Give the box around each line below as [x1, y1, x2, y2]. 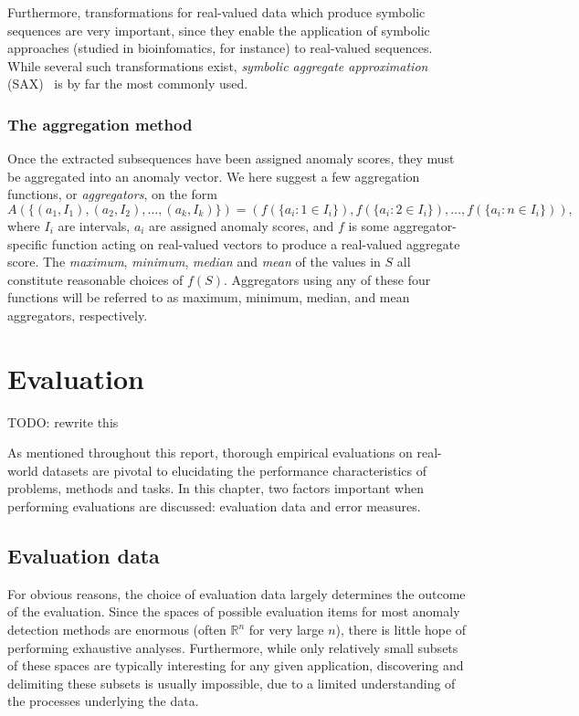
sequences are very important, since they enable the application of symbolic [7, 20, 430, 39]
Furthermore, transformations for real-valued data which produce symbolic [7, 3, 426, 21]
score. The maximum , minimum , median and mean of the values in [7, 252, 381, 271]
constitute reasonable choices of [7, 269, 184, 289]
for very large [248, 620, 324, 639]
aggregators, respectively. [7, 305, 148, 324]
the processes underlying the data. [7, 691, 199, 711]
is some [348, 216, 389, 235]
